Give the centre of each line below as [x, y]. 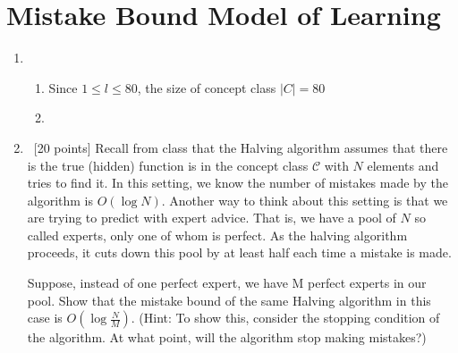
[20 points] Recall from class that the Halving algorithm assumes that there [241, 147]
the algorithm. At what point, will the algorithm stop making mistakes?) [227, 337]
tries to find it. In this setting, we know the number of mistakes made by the [237, 183]
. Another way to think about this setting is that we [305, 200]
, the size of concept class [207, 87]
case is [45, 318]
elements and [403, 165]
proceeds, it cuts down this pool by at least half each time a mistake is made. [239, 252]
